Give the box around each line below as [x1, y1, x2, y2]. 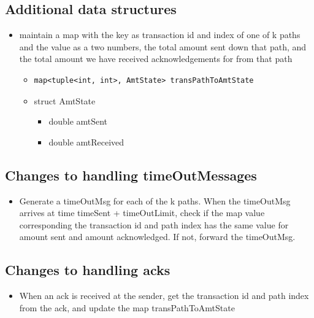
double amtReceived [48, 135, 124, 148]
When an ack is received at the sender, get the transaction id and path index [19, 289, 309, 302]
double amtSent [48, 115, 108, 128]
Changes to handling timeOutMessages [5, 165, 257, 184]
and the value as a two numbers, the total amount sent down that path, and [19, 40, 307, 53]
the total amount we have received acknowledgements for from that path [19, 52, 293, 65]
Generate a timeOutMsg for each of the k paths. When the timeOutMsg [19, 194, 291, 207]
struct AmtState [34, 94, 96, 107]
